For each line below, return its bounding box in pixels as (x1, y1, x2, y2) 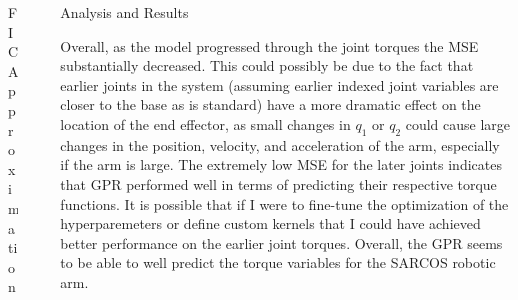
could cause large (405, 113, 511, 134)
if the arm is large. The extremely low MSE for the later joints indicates (60, 154, 502, 175)
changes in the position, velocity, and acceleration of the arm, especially (60, 134, 500, 155)
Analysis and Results (60, 2, 189, 22)
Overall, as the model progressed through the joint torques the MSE (60, 35, 479, 56)
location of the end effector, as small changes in (60, 113, 351, 134)
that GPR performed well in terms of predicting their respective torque (60, 173, 497, 194)
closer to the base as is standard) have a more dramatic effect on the (60, 94, 481, 115)
